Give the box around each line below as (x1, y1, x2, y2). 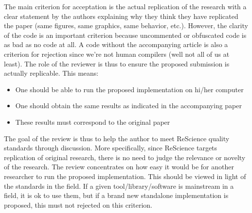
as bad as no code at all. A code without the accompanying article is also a (4, 39, 228, 49)
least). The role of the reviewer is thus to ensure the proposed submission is (4, 58, 230, 68)
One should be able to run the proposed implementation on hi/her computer (15, 84, 244, 94)
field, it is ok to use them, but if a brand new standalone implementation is (4, 190, 229, 200)
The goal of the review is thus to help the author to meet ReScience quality (4, 133, 230, 143)
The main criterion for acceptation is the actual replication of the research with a (4, 1, 247, 11)
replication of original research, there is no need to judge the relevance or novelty (4, 152, 246, 162)
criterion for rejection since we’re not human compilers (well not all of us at (4, 49, 230, 59)
